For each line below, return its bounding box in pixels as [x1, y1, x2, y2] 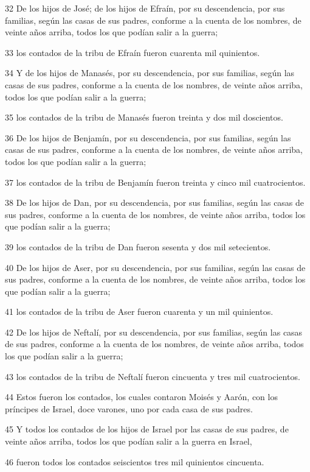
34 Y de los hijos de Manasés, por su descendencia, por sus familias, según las [5, 66, 295, 79]
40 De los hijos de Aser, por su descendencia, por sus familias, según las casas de [5, 261, 306, 273]
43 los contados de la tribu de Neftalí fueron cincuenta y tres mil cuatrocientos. [5, 370, 300, 382]
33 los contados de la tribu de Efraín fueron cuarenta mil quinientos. [5, 46, 260, 58]
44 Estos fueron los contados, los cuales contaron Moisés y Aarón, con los [5, 390, 278, 403]
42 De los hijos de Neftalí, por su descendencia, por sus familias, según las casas [5, 325, 303, 338]
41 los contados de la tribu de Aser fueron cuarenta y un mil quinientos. [5, 305, 274, 318]
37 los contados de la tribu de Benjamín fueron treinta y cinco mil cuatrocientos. [5, 175, 306, 188]
